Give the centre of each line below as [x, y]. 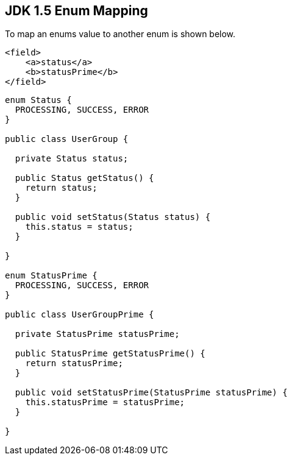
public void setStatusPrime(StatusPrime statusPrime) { [151, 393]
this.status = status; [79, 227]
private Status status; [72, 159]
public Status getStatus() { [84, 178]
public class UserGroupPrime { [80, 315]
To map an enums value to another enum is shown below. [120, 34]
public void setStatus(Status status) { [113, 217]
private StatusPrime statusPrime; [97, 334]
